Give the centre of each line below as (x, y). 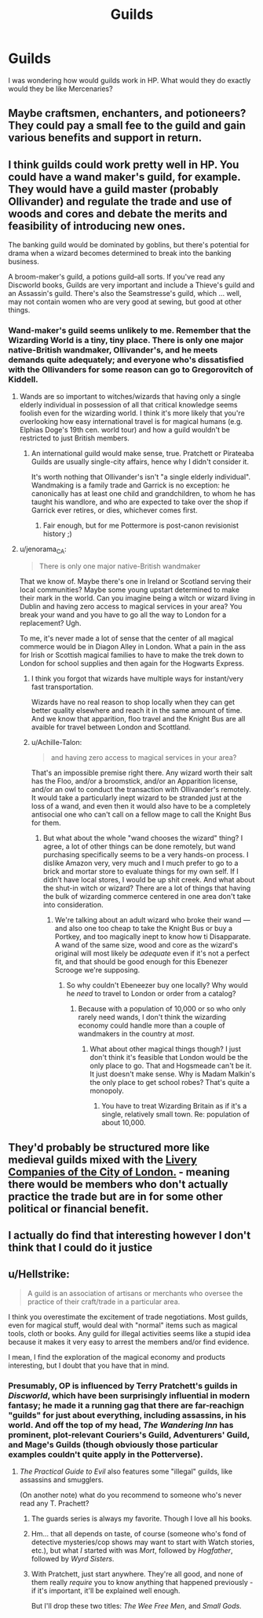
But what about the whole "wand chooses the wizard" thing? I (143, 838)
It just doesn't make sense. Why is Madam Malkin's (173, 1074)
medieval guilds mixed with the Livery (103, 1160)
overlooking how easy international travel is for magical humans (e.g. (131, 422)
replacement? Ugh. (50, 623)
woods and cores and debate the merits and (118, 214)
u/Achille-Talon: (57, 743)
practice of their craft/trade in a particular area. (104, 1302)
